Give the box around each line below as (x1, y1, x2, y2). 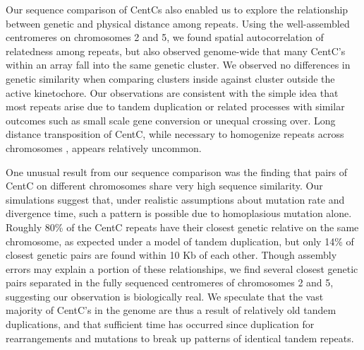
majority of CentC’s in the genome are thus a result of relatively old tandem (6, 303, 336, 317)
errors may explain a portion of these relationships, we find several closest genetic (6, 261, 358, 276)
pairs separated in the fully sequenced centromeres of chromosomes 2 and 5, (6, 275, 334, 290)
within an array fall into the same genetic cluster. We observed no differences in (6, 57, 351, 72)
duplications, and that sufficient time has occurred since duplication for (6, 317, 315, 332)
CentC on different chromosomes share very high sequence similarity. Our (6, 178, 323, 193)
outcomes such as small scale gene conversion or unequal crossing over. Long (6, 112, 336, 127)
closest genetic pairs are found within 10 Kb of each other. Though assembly (6, 247, 337, 262)
